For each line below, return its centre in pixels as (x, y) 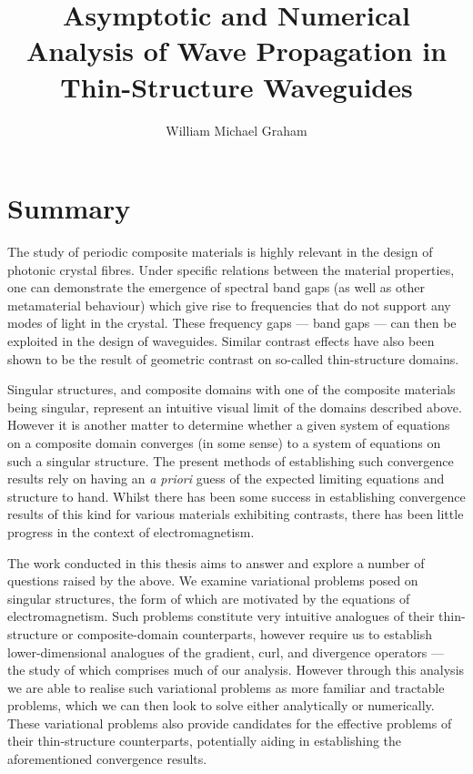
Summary (69, 208)
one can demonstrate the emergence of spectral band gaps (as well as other (216, 287)
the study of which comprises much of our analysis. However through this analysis (236, 670)
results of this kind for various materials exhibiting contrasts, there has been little (236, 514)
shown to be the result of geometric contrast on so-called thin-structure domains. (233, 358)
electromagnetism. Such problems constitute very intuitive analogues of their (221, 616)
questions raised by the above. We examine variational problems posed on (213, 580)
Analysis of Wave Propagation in (236, 51)
